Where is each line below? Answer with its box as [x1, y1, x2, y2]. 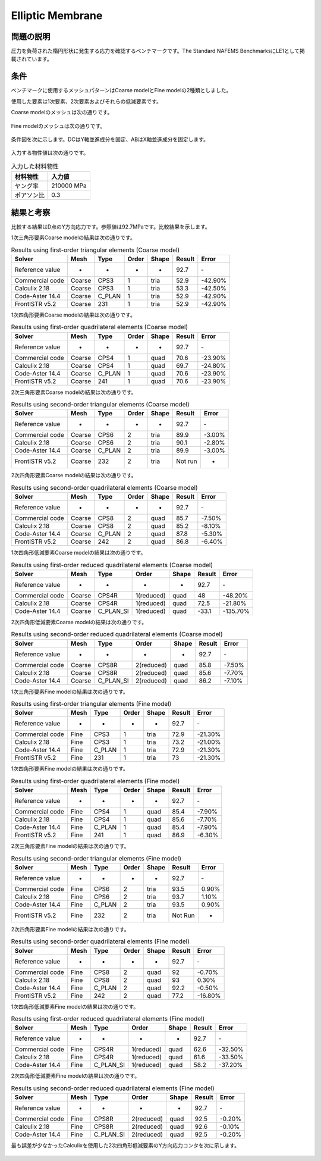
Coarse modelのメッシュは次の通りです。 [11, 109, 113, 116]
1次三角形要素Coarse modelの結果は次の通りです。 [11, 234, 136, 241]
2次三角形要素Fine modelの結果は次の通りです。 [11, 843, 130, 850]
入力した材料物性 [11, 162, 59, 170]
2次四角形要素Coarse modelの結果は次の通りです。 [11, 472, 137, 479]
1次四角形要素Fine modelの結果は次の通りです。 [11, 765, 129, 772]
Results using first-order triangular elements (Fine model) [11, 700, 172, 708]
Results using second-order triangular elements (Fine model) [11, 854, 181, 862]
